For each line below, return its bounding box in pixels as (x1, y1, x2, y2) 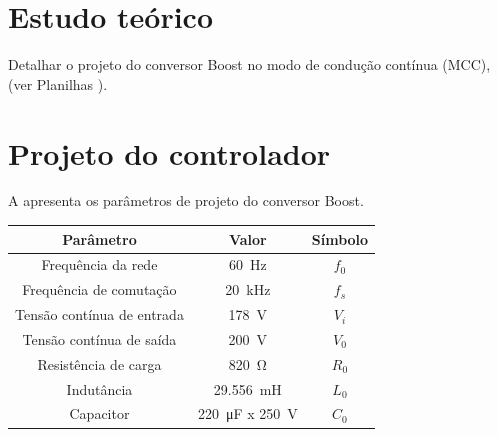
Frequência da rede (41, 254, 158, 275)
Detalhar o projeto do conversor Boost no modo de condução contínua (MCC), (8, 54, 491, 75)
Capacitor (69, 403, 130, 424)
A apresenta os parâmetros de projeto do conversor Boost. (8, 190, 364, 211)
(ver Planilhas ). (8, 73, 108, 94)
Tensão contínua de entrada (15, 304, 184, 325)
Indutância (66, 378, 133, 399)
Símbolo (311, 228, 369, 249)
